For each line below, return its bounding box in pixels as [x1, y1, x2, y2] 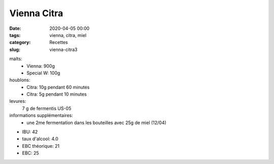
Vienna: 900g [26, 63, 55, 69]
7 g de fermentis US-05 [22, 105, 72, 111]
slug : [9, 46, 20, 53]
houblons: [9, 77, 30, 83]
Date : [9, 25, 21, 31]
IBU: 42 [22, 129, 38, 135]
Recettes [49, 39, 68, 46]
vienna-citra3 [49, 46, 78, 53]
